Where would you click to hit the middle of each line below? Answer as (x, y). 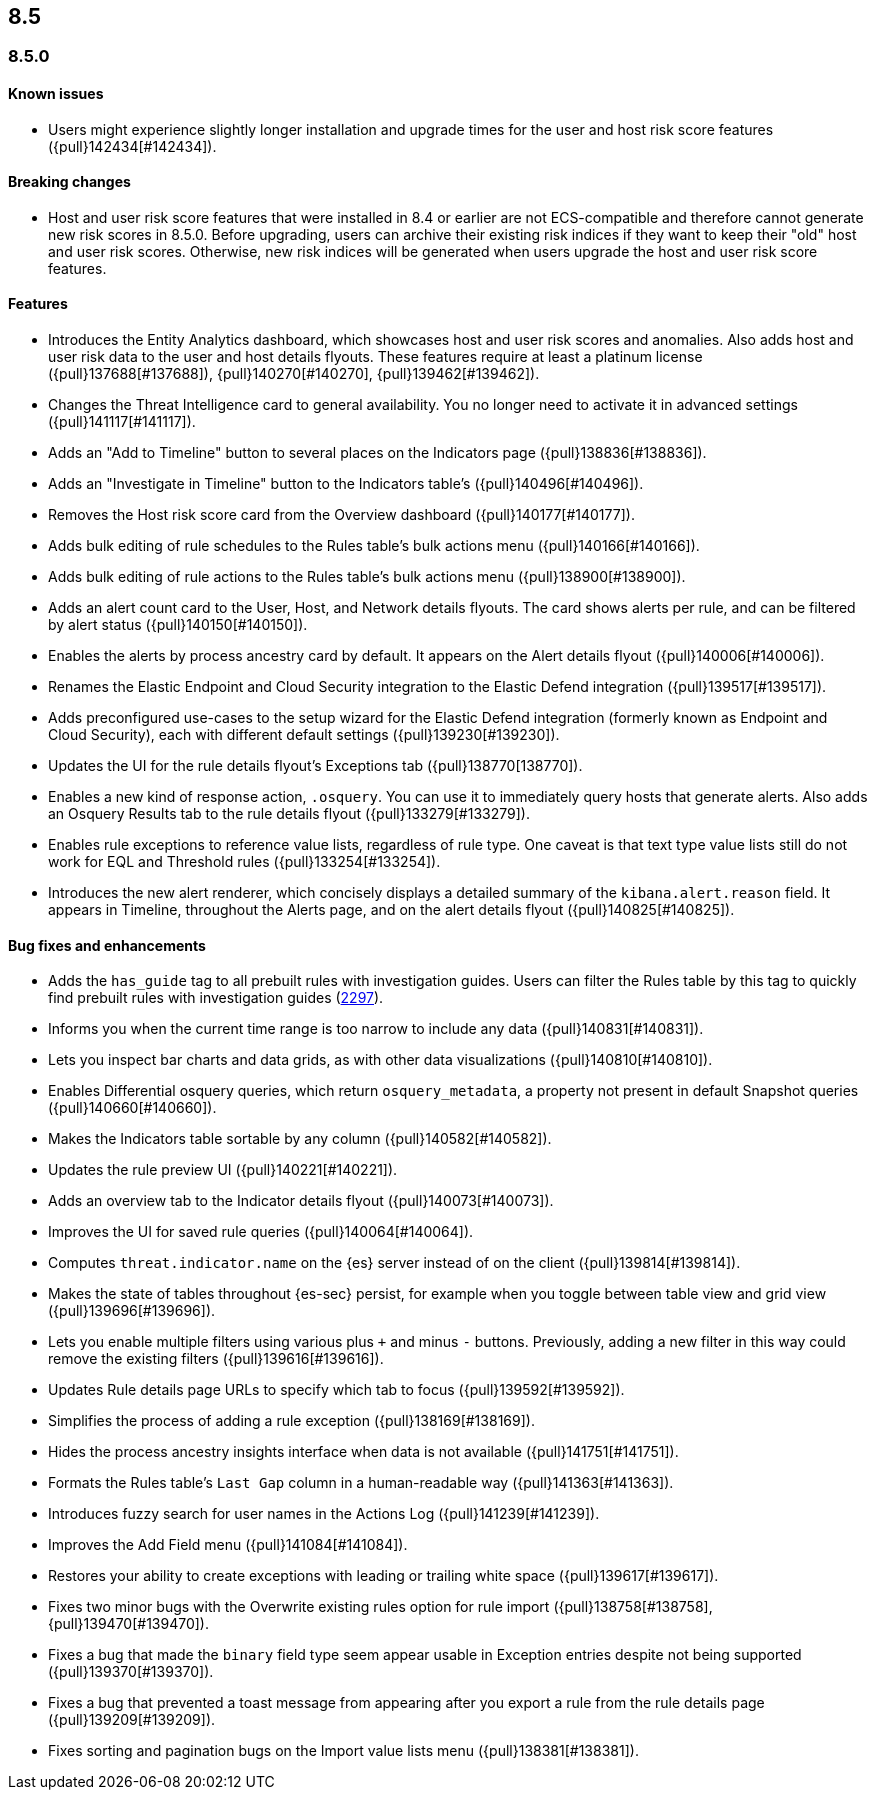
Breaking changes (69, 182)
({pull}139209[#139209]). (132, 1720)
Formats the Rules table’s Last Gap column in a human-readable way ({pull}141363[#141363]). (361, 1483)
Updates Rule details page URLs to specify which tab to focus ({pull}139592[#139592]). (336, 1390)
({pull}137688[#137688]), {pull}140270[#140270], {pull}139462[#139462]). (294, 374)
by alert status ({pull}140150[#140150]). (178, 625)
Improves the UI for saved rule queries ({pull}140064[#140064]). (261, 1232)
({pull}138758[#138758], (633, 1607)
